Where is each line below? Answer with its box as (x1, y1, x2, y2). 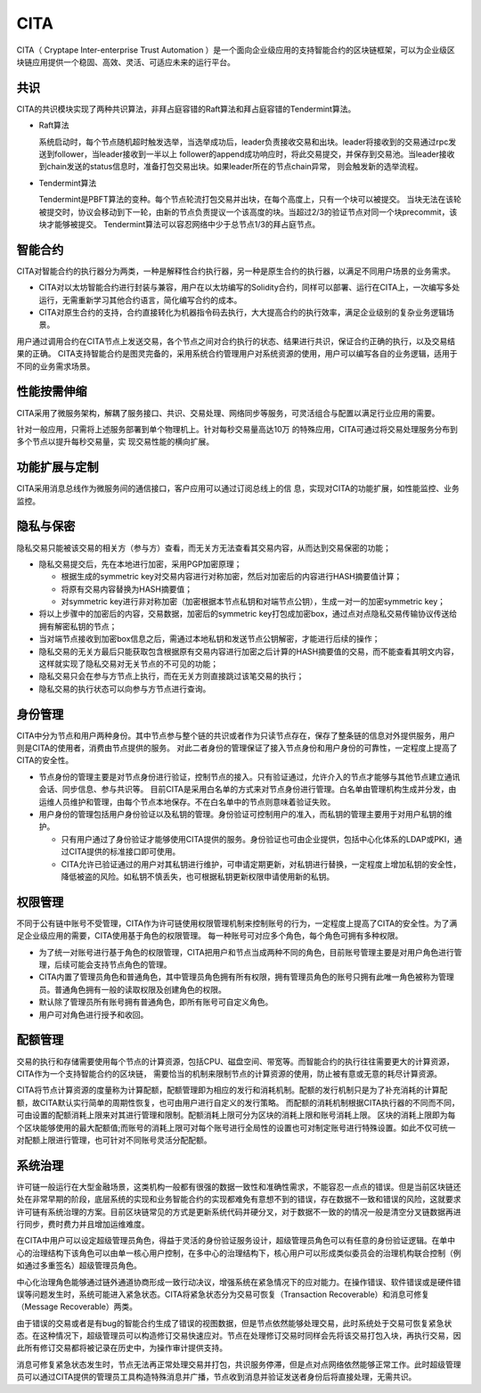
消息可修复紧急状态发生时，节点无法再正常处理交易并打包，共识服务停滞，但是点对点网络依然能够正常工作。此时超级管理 (16, 1359, 461, 1370)
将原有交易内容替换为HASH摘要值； (61, 584, 193, 594)
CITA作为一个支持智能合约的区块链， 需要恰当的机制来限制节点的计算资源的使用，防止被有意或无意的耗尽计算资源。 (16, 1068, 443, 1078)
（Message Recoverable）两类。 (16, 1301, 138, 1312)
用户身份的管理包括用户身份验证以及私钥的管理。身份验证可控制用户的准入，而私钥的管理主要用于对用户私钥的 (38, 809, 444, 820)
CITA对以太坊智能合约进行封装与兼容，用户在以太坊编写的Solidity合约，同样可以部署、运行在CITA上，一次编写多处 (38, 282, 461, 293)
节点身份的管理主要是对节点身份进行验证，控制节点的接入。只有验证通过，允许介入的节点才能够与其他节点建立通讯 (38, 771, 461, 782)
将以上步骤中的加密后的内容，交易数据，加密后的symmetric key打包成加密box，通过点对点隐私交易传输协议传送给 (38, 609, 458, 619)
